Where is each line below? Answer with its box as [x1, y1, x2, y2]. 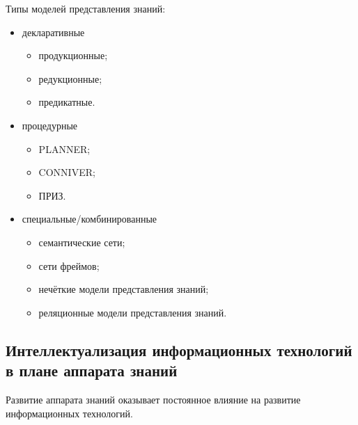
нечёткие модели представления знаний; [38, 282, 209, 296]
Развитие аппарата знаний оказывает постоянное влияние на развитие [6, 392, 301, 406]
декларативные [22, 24, 85, 39]
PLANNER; [38, 141, 91, 156]
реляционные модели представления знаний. [38, 305, 227, 319]
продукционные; [38, 48, 108, 63]
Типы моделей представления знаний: [6, 1, 166, 15]
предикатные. [38, 95, 95, 109]
